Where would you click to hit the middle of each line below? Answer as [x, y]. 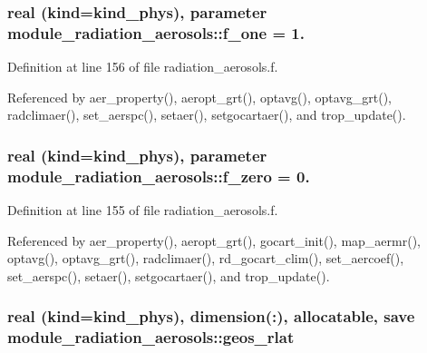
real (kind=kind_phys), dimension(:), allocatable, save [211, 316]
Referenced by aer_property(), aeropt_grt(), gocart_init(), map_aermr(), [214, 240]
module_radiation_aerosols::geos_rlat [151, 337]
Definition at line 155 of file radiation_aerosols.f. [143, 210]
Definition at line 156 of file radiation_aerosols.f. [143, 67]
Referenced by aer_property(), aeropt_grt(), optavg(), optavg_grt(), [200, 97]
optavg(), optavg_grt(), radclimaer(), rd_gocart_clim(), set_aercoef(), [206, 258]
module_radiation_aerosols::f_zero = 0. [159, 176]
